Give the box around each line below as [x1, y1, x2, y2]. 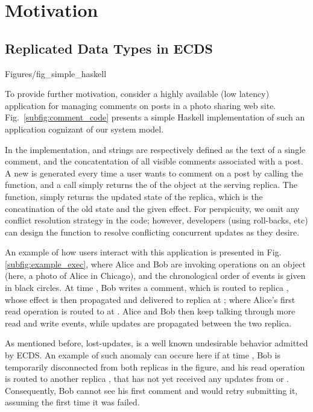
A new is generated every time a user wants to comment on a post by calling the [5, 166, 303, 179]
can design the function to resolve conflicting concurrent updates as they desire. [5, 225, 300, 238]
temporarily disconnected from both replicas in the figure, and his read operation [5, 360, 305, 373]
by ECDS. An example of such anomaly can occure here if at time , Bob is [5, 349, 280, 361]
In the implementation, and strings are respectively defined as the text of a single [5, 143, 306, 155]
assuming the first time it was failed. [5, 396, 140, 408]
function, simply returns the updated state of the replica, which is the [5, 190, 263, 202]
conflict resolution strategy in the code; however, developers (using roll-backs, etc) [5, 214, 308, 226]
